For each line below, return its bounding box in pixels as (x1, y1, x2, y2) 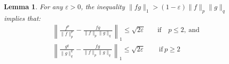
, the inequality (80, 1, 125, 11)
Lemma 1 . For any (4, 1, 63, 11)
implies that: (4, 13, 41, 23)
